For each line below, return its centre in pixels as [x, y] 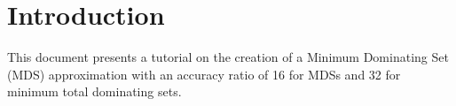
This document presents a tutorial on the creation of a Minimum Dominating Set [228, 57]
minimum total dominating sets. [94, 91]
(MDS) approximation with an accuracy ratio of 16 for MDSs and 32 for [204, 74]
